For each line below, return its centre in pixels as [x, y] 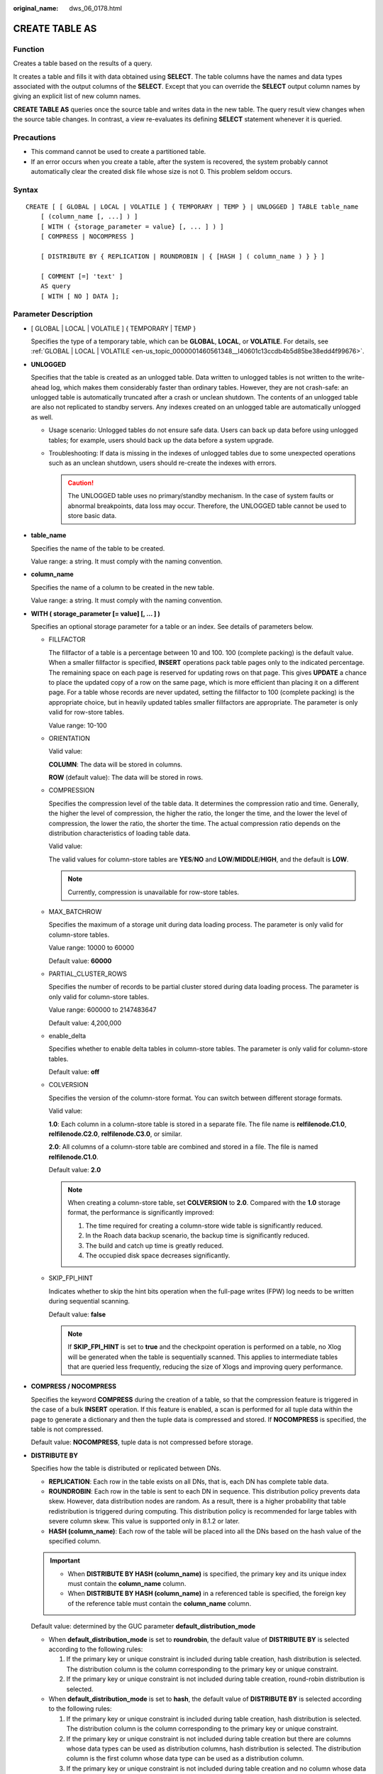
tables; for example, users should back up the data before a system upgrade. [161, 440]
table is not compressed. [67, 1429]
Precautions [34, 137]
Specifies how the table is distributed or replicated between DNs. [126, 1468]
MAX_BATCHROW [75, 911]
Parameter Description [53, 314]
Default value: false [77, 1314]
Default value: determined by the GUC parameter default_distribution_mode [143, 1626]
